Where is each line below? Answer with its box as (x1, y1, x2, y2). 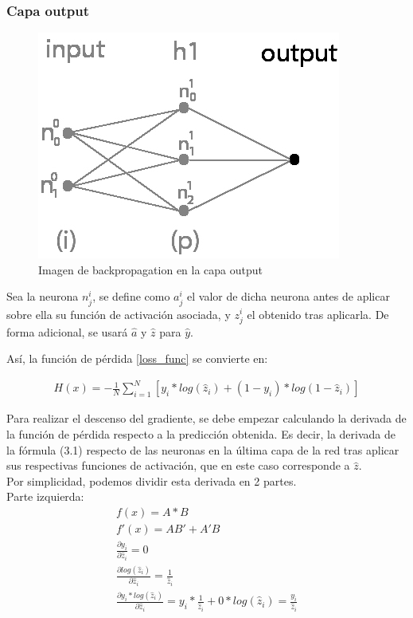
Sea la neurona (6, 288, 79, 305)
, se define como (92, 288, 170, 305)
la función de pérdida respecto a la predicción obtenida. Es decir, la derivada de (6, 426, 396, 443)
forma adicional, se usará (6, 323, 128, 340)
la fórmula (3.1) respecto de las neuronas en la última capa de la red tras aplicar (6, 441, 399, 458)
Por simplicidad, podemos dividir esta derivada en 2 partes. (6, 472, 297, 489)
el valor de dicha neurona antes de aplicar (187, 288, 390, 305)
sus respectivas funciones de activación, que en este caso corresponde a (6, 457, 350, 474)
